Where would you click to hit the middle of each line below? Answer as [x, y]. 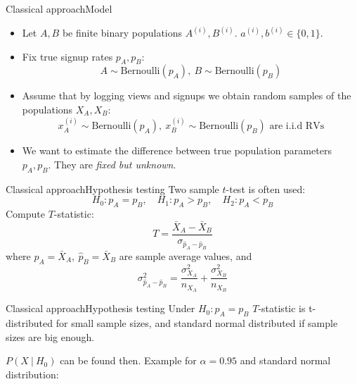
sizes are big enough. [50, 336]
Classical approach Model [59, 8]
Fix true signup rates [67, 56]
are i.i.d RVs [297, 126]
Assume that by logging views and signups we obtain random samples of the [187, 95]
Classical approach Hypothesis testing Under [100, 308]
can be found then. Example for [128, 360]
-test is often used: [266, 188]
